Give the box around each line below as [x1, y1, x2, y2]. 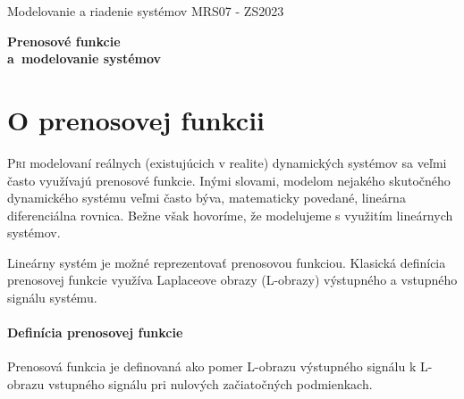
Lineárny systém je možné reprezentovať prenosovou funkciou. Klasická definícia [7, 253, 446, 271]
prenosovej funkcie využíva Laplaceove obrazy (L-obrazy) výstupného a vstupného [7, 270, 458, 289]
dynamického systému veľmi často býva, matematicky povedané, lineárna [7, 188, 406, 207]
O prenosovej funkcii [7, 101, 266, 137]
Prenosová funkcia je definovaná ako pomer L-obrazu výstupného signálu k [7, 357, 417, 376]
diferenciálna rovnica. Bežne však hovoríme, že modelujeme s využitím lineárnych [7, 205, 453, 224]
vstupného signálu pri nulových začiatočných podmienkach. [47, 375, 373, 394]
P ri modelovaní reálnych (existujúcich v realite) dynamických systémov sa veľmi [7, 153, 447, 171]
